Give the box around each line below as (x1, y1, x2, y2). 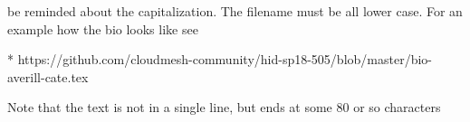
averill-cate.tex (7, 67, 89, 86)
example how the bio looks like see (7, 19, 198, 38)
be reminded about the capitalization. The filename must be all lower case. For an (7, 2, 463, 20)
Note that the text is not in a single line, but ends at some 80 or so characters (7, 98, 441, 117)
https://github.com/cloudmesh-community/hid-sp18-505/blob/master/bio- (17, 50, 432, 69)
